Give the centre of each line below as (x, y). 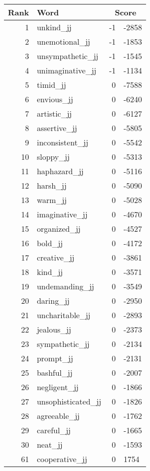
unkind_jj (54, 27)
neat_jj (50, 444)
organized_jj (59, 229)
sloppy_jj (53, 157)
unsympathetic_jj (68, 56)
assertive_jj (57, 128)
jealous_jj (54, 329)
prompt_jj (55, 358)
